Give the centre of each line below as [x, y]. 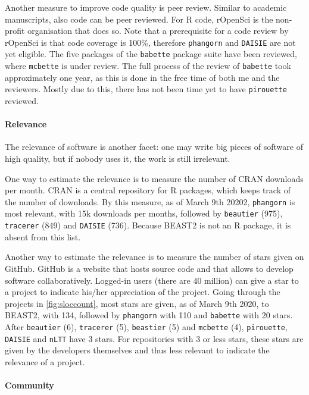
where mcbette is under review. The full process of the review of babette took [148, 66]
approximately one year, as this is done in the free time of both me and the [142, 77]
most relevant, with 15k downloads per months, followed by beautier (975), [144, 213]
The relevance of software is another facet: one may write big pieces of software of [154, 147]
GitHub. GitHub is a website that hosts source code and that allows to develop [149, 268]
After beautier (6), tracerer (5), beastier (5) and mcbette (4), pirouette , [146, 326]
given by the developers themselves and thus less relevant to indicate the [137, 350]
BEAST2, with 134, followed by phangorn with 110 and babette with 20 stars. [149, 315]
